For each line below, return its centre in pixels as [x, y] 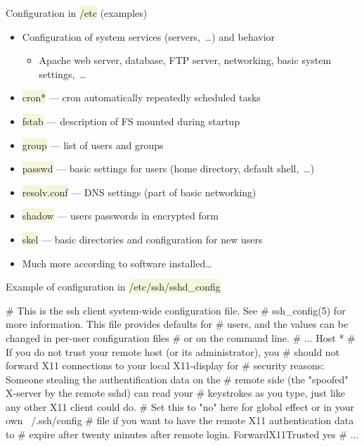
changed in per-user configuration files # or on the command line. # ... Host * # [181, 337]
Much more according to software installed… [117, 263]
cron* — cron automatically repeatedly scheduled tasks [141, 97]
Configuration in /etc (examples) [77, 13]
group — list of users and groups [93, 145]
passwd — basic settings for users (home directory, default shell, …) [168, 168]
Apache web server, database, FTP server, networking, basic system [185, 60]
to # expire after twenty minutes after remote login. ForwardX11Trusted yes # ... [182, 434]
